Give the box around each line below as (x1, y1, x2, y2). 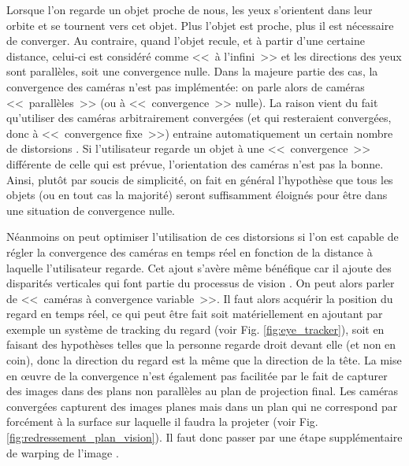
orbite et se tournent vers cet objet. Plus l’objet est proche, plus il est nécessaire (6, 17, 394, 33)
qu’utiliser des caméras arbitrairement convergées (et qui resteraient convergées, (6, 109, 392, 126)
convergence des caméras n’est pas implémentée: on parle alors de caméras (6, 78, 365, 94)
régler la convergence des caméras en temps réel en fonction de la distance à (6, 243, 373, 260)
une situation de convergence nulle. (6, 202, 176, 218)
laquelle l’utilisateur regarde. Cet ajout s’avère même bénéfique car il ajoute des (6, 259, 392, 276)
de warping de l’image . (6, 444, 119, 460)
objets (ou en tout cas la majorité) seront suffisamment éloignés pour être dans (6, 187, 388, 203)
